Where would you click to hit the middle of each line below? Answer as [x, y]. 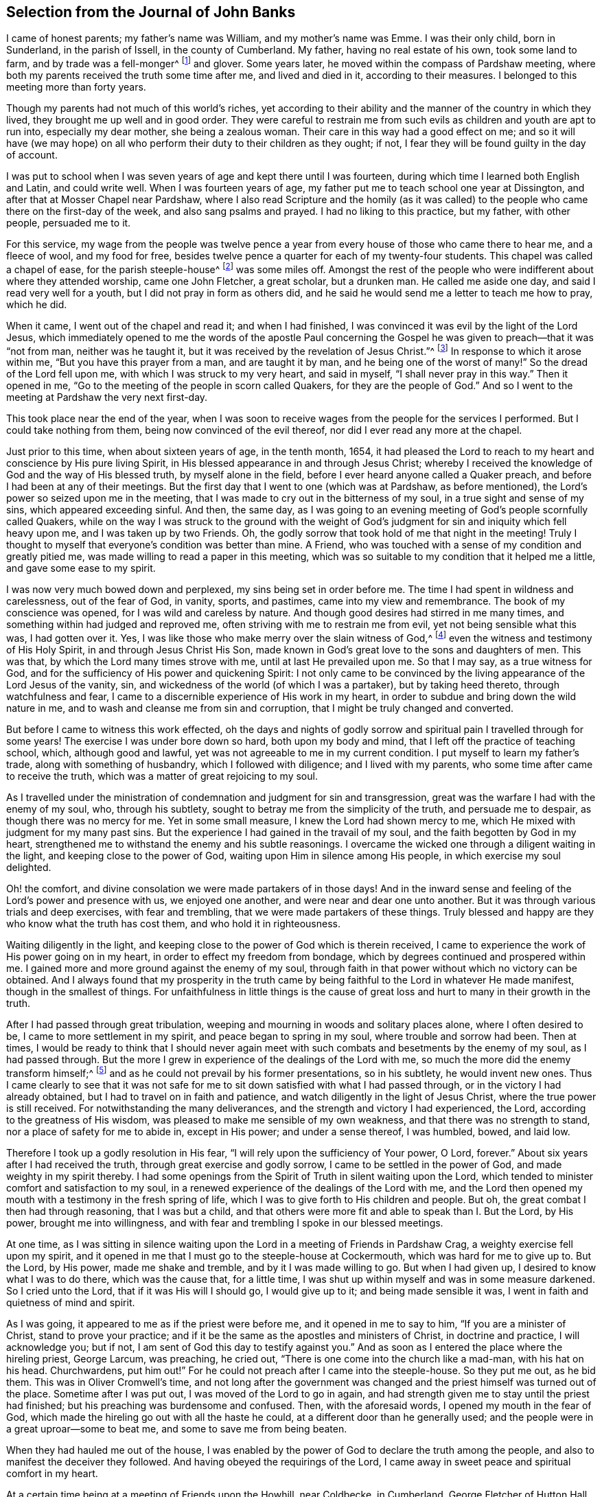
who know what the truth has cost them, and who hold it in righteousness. [173, 924]
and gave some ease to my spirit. [81, 568]
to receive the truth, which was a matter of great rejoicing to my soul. [162, 776]
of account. [32, 155]
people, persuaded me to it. [69, 223]
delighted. [29, 868]
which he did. [37, 304]
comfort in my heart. [52, 1473]
